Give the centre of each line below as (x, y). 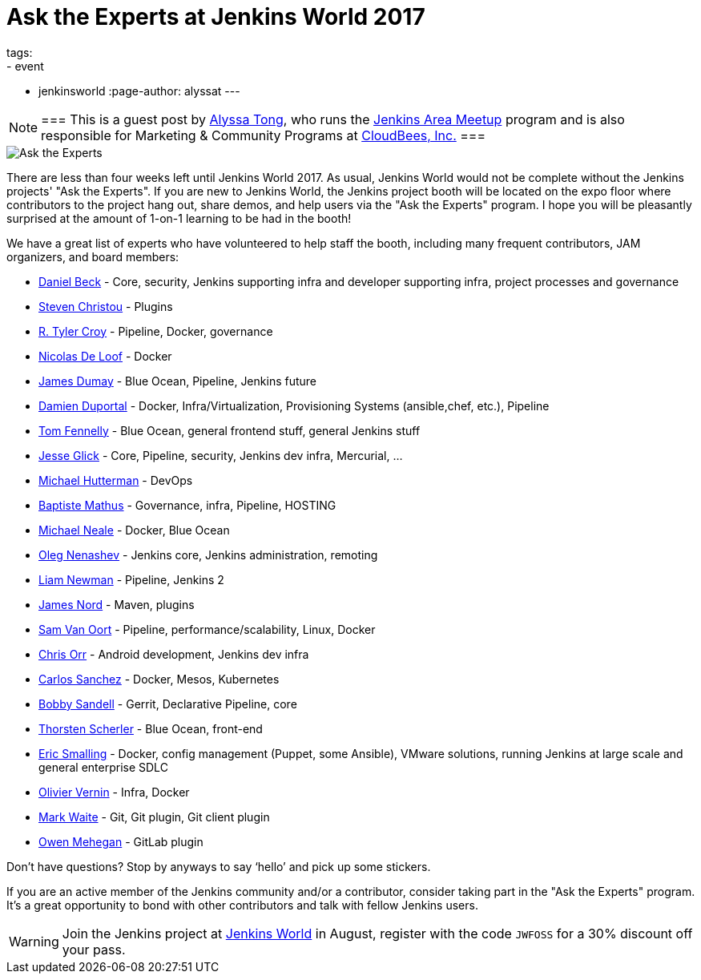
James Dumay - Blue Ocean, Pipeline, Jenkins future (177, 381)
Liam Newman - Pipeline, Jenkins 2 (131, 579)
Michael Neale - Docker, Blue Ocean (134, 530)
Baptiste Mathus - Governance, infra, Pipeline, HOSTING (187, 505)
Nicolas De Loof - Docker (105, 356)
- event (25, 66)
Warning (34, 941)
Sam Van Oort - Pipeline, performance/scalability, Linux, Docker (207, 629)
